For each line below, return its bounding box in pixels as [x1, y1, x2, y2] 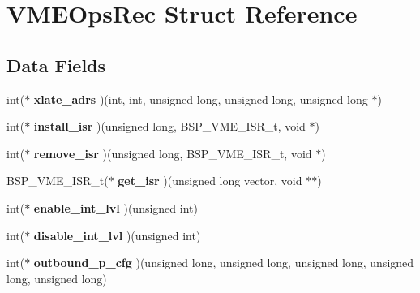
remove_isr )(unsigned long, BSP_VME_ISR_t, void [33, 144, 312, 162]
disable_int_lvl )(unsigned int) [33, 226, 201, 243]
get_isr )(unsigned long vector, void [118, 172, 302, 189]
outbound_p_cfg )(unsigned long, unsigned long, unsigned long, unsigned [33, 254, 414, 271]
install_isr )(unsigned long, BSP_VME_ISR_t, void [33, 118, 306, 135]
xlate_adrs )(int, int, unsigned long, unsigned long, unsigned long [33, 90, 368, 107]
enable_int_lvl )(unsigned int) [33, 199, 198, 216]
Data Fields [6, 52, 106, 77]
